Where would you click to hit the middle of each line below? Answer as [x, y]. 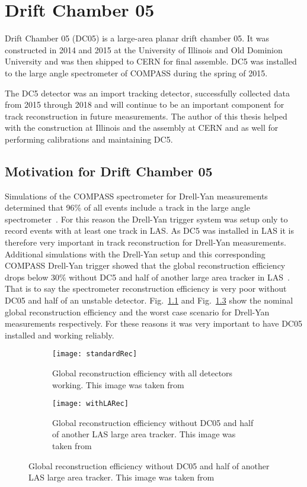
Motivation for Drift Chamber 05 [109, 171]
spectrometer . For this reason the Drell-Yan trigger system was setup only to [146, 219]
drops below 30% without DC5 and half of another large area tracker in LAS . [148, 277]
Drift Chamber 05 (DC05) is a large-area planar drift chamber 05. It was [137, 38]
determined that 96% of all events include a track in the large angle [127, 207]
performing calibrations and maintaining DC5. [89, 139]
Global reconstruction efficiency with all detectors [143, 373]
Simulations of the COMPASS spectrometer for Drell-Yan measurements [136, 196]
